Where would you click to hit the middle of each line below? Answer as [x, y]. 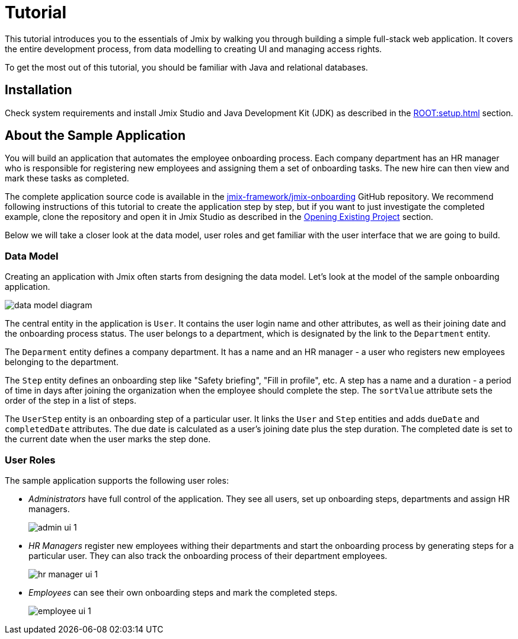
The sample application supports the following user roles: [117, 480]
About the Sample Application [95, 136]
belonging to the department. [62, 362]
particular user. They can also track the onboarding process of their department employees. [208, 555]
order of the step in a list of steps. [71, 401]
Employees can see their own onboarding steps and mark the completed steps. [183, 592]
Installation [39, 90]
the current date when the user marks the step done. [108, 439]
